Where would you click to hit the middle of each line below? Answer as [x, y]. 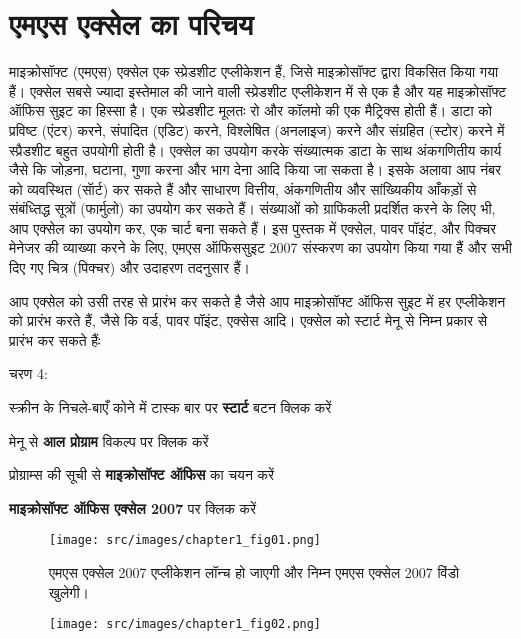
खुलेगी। [69, 591]
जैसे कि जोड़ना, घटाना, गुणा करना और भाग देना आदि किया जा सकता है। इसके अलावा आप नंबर [255, 169]
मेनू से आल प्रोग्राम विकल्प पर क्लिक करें [109, 440]
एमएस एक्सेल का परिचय [131, 23]
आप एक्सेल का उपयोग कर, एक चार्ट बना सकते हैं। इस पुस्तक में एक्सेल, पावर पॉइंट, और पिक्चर [253, 227]
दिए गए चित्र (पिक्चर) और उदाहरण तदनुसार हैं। [130, 267]
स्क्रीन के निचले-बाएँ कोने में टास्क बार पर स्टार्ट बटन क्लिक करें [170, 407]
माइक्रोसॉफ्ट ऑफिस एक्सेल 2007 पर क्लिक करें [133, 507]
